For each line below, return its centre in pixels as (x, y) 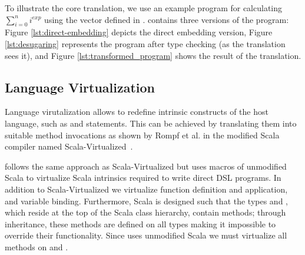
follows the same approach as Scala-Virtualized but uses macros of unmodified (146, 166)
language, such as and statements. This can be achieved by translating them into (151, 123)
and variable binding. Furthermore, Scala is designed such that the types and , (146, 201)
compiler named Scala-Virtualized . (69, 146)
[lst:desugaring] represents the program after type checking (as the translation (145, 43)
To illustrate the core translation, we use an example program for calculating (144, 8)
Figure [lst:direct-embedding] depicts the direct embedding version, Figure (139, 32)
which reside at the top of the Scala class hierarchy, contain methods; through (145, 212)
